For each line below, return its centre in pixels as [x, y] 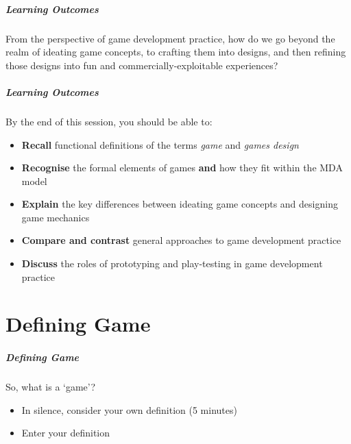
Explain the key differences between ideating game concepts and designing [180, 204]
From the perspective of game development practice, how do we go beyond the [170, 38]
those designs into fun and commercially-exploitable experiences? [142, 65]
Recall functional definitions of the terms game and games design [160, 144]
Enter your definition [66, 433]
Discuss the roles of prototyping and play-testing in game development [172, 263]
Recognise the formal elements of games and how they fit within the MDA [182, 168]
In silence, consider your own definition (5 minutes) [129, 409]
